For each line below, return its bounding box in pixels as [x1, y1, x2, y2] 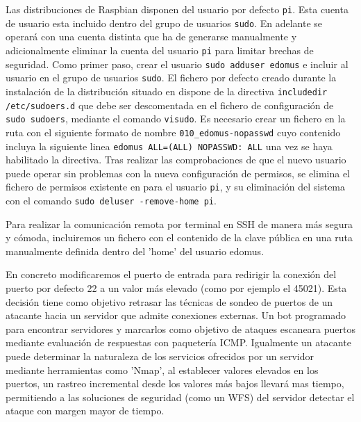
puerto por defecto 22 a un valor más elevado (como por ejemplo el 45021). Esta [6, 281, 347, 295]
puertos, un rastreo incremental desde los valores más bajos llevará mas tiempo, [6, 376, 344, 391]
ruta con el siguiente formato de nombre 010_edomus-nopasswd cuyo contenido [6, 124, 341, 139]
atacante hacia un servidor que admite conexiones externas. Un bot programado [6, 308, 346, 323]
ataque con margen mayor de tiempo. [6, 403, 165, 418]
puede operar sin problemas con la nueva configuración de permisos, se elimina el [6, 165, 351, 180]
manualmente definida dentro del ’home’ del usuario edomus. [6, 243, 265, 258]
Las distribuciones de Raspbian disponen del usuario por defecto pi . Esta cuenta [6, 2, 349, 16]
